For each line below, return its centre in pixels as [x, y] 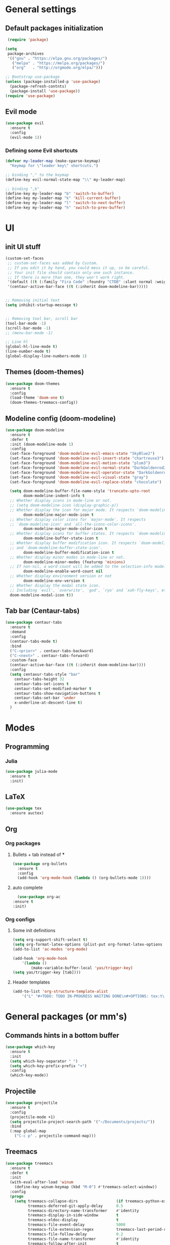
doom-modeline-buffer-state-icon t [61, 538]
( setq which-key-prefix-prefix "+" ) [48, 1066]
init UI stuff [23, 247]
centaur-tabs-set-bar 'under [45, 698]
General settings [41, 9]
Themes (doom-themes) [45, 372]
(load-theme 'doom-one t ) [37, 398]
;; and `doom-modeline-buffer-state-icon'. [56, 548]
